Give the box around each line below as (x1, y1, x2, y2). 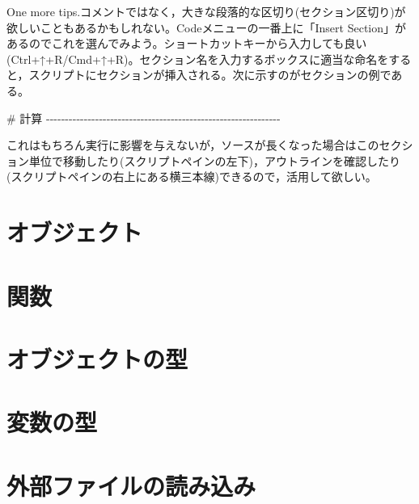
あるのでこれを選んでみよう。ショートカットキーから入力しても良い (6, 35, 367, 52)
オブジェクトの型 (6, 342, 188, 375)
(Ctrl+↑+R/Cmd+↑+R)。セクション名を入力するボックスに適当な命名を (6, 50, 389, 67)
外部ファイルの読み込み (6, 468, 256, 502)
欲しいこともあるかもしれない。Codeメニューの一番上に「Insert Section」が (6, 19, 407, 36)
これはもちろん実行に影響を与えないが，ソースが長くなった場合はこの (6, 136, 379, 153)
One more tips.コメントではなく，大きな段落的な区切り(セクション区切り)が (6, 3, 406, 19)
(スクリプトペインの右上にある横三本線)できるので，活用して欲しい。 (6, 168, 377, 185)
